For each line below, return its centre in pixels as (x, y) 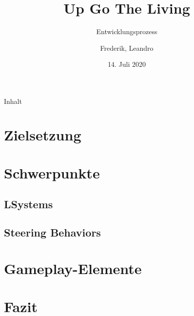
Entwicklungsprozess (127, 31)
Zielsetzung (43, 134)
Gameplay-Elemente (73, 268)
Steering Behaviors (52, 232)
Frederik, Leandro (127, 48)
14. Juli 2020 (127, 64)
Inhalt (13, 101)
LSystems (29, 204)
